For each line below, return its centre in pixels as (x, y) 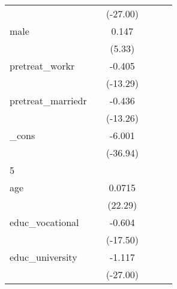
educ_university (43, 257)
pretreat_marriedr (48, 100)
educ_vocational (44, 222)
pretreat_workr (42, 66)
